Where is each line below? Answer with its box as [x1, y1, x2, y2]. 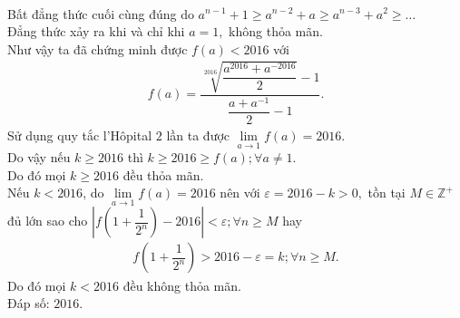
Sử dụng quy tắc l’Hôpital [7, 125, 152, 144]
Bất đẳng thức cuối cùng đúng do [7, 4, 194, 23]
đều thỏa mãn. [122, 165, 204, 184]
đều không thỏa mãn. [122, 275, 241, 294]
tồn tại [367, 183, 406, 202]
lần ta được [166, 125, 230, 144]
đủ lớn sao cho [7, 211, 88, 230]
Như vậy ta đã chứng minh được [7, 39, 188, 58]
